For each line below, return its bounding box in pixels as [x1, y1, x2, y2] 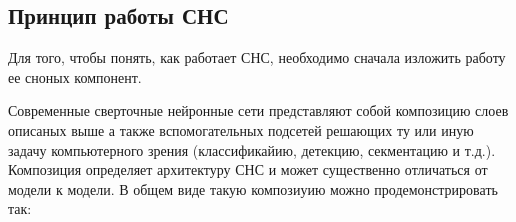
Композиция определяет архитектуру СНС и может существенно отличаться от [8, 159, 488, 180]
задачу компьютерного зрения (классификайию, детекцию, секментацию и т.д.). [8, 139, 496, 160]
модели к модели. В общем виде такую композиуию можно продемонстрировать [8, 178, 498, 199]
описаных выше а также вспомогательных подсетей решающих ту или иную [8, 119, 474, 140]
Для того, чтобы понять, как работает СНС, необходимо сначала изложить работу [8, 47, 506, 68]
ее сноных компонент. [8, 66, 142, 87]
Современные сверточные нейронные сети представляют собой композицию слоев [8, 100, 509, 121]
